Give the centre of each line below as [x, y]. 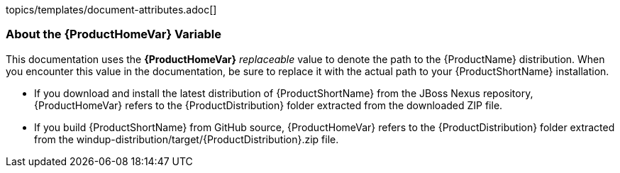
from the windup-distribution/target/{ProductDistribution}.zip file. [187, 139]
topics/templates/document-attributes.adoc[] [111, 10]
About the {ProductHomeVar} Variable [114, 34]
